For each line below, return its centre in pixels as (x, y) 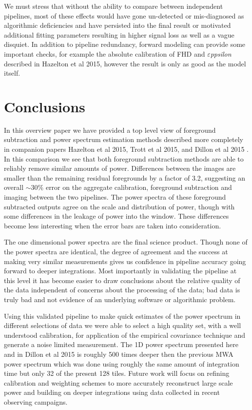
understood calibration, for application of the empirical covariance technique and (125, 335)
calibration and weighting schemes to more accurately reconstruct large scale (118, 382)
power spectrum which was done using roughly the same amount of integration (122, 363)
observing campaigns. (36, 401)
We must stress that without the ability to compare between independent (114, 6)
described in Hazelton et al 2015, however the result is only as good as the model (125, 63)
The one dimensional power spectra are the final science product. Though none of (126, 242)
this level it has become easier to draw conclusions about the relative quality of (122, 280)
